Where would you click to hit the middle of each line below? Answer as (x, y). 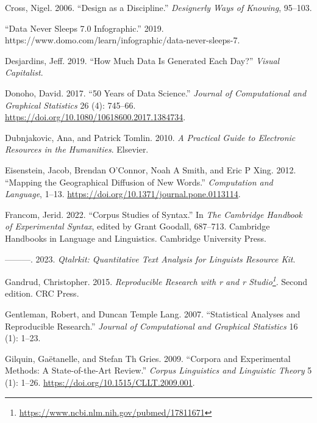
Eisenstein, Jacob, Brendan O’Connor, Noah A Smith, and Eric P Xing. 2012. (151, 169)
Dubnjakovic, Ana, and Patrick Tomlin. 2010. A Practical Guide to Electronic (150, 137)
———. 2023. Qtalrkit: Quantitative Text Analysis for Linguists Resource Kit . (150, 258)
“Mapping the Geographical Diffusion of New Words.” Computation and (139, 182)
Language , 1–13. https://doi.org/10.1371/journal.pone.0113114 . (123, 194)
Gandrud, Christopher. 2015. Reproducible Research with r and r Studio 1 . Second (156, 280)
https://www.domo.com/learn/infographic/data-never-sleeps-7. (123, 40)
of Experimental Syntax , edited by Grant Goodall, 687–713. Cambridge (137, 226)
